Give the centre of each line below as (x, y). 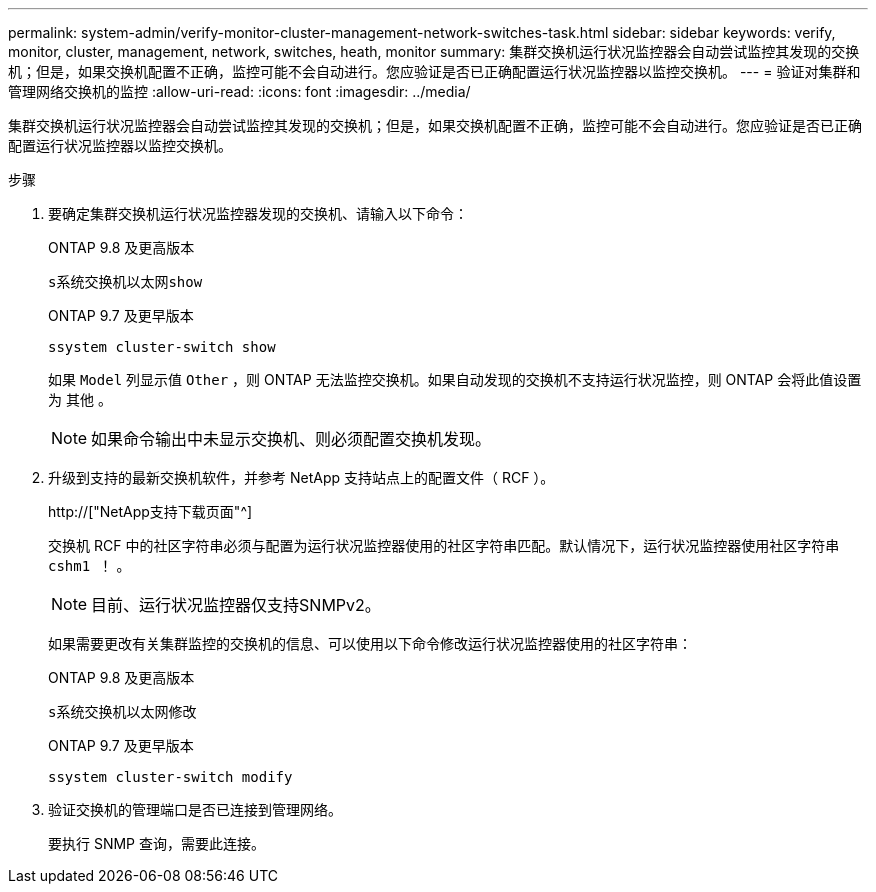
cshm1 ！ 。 (89, 565)
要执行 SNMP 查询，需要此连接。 (156, 843)
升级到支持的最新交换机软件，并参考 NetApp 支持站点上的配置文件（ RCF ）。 (301, 477)
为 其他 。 (80, 399)
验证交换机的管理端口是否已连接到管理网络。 (195, 809)
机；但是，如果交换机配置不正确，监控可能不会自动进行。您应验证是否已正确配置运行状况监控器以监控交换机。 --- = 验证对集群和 (434, 71)
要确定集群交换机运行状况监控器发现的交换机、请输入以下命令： (258, 213)
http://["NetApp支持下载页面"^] (150, 511)
